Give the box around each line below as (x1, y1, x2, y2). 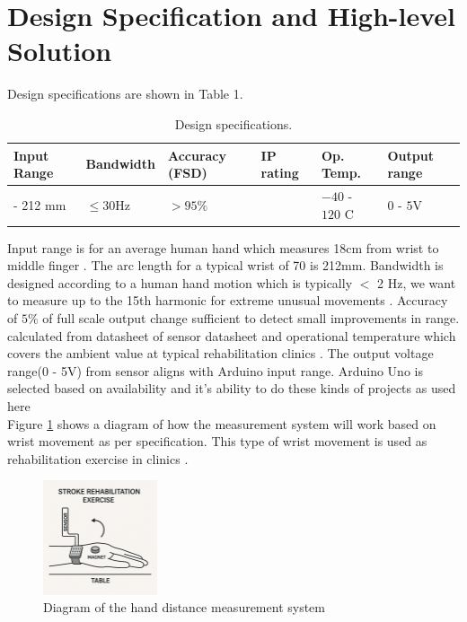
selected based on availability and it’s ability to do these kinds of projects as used (7, 379, 456, 398)
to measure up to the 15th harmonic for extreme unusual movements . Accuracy (7, 291, 448, 310)
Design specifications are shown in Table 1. (7, 84, 243, 103)
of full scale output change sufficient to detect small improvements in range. (42, 309, 460, 327)
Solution (7, 32, 112, 69)
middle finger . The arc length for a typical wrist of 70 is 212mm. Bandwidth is (7, 256, 444, 275)
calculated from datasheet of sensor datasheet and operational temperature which (7, 326, 456, 345)
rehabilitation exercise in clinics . (7, 449, 189, 468)
